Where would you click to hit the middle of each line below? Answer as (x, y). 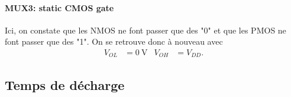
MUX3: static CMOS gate (59, 7)
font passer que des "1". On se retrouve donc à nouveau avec (114, 41)
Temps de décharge (65, 84)
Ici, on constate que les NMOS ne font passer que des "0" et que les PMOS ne (145, 30)
